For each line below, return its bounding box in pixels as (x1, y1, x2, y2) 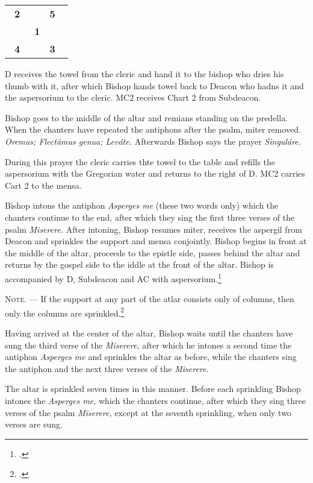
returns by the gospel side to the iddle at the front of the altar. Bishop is (5, 258, 274, 271)
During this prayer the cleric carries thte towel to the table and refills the (5, 155, 276, 168)
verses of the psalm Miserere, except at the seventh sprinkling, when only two (5, 406, 291, 418)
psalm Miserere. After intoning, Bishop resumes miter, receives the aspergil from (5, 223, 302, 235)
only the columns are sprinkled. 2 (5, 305, 125, 319)
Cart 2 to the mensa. (5, 178, 82, 191)
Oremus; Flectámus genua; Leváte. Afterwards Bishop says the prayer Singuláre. (5, 134, 302, 147)
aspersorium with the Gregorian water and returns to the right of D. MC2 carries (5, 167, 305, 180)
